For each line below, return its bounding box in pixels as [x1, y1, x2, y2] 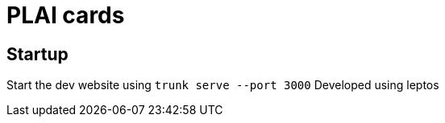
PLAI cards [6, 2, 125, 29]
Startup [6, 43, 69, 64]
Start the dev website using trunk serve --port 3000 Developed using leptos [6, 78, 439, 92]
